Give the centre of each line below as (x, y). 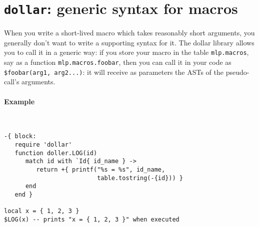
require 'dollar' (43, 145)
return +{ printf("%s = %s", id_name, (101, 170)
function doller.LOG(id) (56, 153)
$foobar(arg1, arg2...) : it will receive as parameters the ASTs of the (114, 72)
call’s (12, 82)
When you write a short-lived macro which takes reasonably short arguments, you (129, 33)
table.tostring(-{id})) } (140, 178)
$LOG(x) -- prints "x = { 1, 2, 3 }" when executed (92, 219)
